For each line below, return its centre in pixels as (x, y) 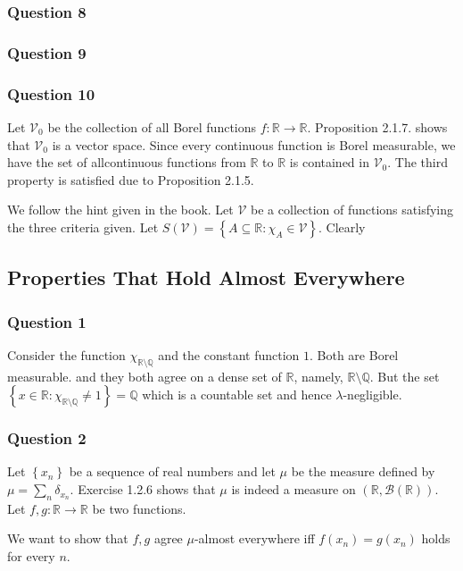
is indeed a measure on (294, 489)
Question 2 (47, 438)
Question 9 (47, 52)
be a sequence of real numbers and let (172, 471)
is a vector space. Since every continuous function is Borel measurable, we (254, 144)
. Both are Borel (354, 354)
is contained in (329, 162)
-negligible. (372, 395)
